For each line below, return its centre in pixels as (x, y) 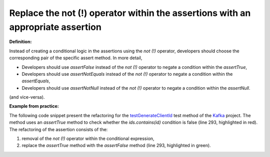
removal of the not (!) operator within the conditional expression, (88, 139)
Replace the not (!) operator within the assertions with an (130, 13)
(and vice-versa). (27, 97)
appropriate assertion (55, 27)
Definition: (20, 42)
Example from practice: (34, 106)
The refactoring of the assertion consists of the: (58, 129)
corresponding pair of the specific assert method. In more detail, (76, 58)
